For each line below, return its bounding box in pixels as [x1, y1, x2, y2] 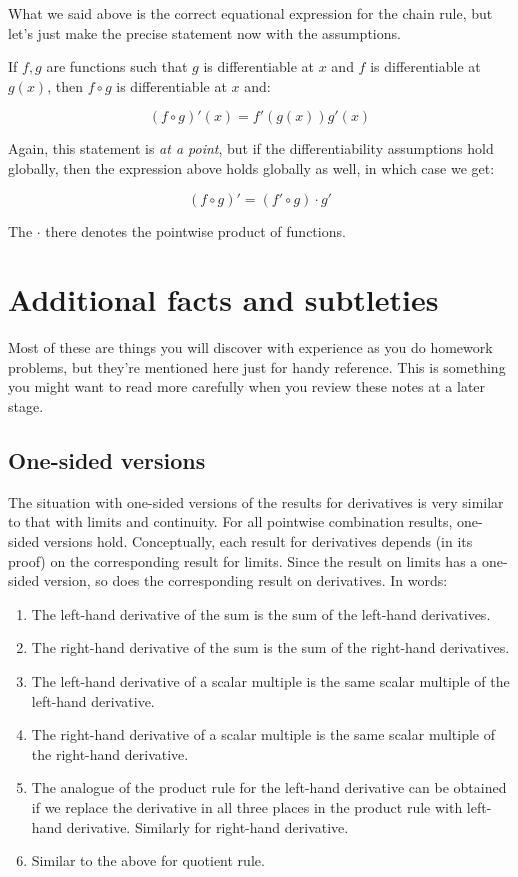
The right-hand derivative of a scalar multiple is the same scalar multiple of [31, 724, 496, 745]
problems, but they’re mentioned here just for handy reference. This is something [8, 356, 506, 377]
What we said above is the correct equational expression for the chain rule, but [8, 3, 493, 23]
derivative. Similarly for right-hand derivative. [66, 816, 349, 837]
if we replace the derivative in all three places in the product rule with [31, 796, 463, 817]
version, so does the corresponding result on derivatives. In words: [43, 570, 448, 591]
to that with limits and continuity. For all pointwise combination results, [8, 511, 453, 532]
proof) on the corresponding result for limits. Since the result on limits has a [8, 550, 478, 571]
